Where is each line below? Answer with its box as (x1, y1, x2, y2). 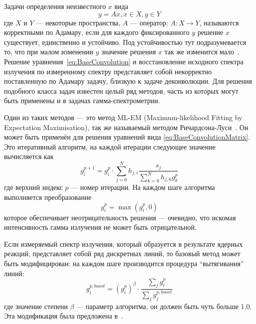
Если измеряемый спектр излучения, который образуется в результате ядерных (4, 238, 243, 249)
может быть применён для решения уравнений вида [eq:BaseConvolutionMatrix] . (4, 132, 251, 142)
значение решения (101, 46, 156, 57)
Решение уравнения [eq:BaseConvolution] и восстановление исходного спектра (4, 56, 244, 66)
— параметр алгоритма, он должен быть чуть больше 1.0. (76, 301, 252, 311)
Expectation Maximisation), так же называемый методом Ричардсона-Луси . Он (4, 122, 249, 132)
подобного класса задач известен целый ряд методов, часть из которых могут (4, 85, 239, 96)
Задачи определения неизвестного (4, 1, 106, 11)
